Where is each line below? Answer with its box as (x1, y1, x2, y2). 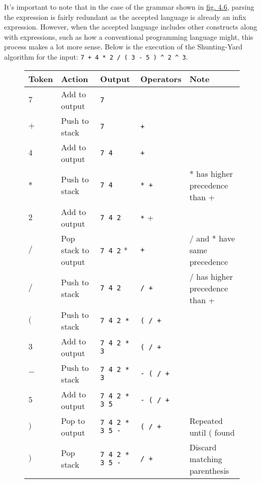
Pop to (61, 414, 85, 426)
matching (189, 452, 222, 465)
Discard (189, 441, 217, 453)
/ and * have (189, 232, 235, 244)
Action (61, 72, 88, 85)
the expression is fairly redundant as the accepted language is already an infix (4, 11, 246, 22)
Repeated (189, 414, 223, 426)
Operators (140, 72, 182, 85)
